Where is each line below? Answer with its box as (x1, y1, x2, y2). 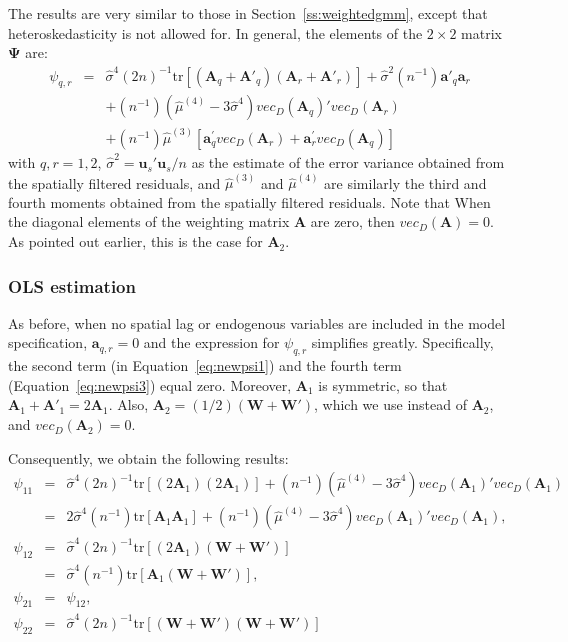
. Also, (108, 394, 149, 415)
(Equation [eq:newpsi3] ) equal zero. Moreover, (8, 374, 292, 395)
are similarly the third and (324, 172, 487, 193)
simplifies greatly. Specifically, (311, 332, 494, 353)
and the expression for (143, 332, 280, 353)
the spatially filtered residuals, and (8, 172, 221, 193)
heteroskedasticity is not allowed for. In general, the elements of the (8, 22, 423, 43)
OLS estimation (8, 273, 136, 298)
